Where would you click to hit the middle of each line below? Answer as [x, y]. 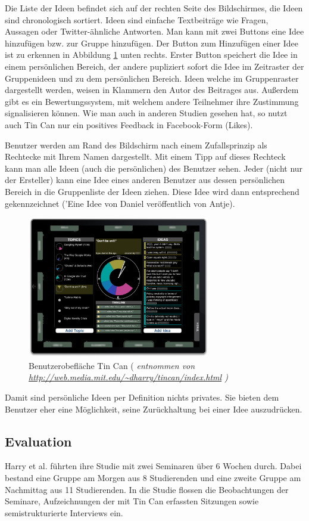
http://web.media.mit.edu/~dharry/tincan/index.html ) [128, 377]
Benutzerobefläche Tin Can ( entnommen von [112, 365]
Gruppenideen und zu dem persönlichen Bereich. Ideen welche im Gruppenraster [152, 78]
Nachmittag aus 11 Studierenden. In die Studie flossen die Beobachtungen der [147, 489]
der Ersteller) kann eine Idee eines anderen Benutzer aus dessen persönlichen [145, 180]
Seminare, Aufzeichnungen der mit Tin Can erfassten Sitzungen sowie [132, 501]
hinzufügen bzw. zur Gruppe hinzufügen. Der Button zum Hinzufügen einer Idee [152, 43]
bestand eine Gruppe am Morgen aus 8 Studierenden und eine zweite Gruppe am [153, 477]
